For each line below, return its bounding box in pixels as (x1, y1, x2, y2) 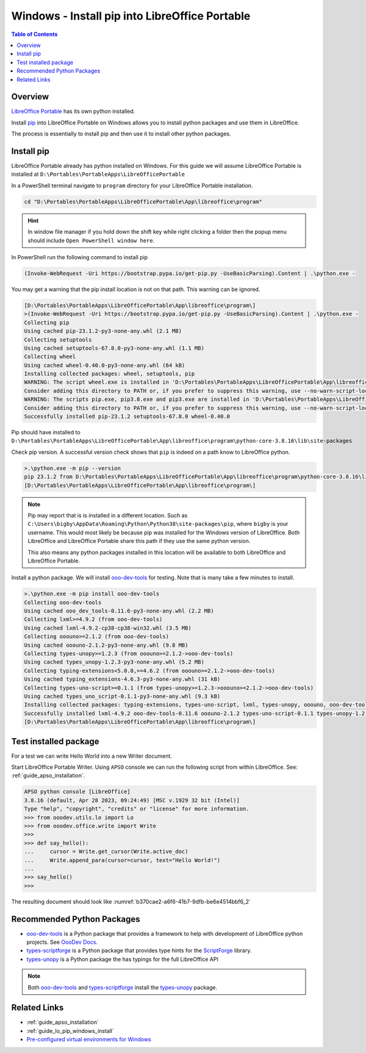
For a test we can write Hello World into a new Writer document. (11, 752, 172, 760)
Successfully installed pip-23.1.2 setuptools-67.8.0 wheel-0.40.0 (24, 413, 231, 420)
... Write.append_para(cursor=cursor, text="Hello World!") (24, 857, 221, 863)
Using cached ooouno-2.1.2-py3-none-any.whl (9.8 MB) (24, 641, 188, 649)
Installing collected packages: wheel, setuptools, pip (24, 370, 195, 378)
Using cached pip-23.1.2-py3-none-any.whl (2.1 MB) (24, 328, 182, 335)
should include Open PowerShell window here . (27, 237, 155, 244)
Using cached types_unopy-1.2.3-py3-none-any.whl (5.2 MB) (24, 659, 204, 666)
